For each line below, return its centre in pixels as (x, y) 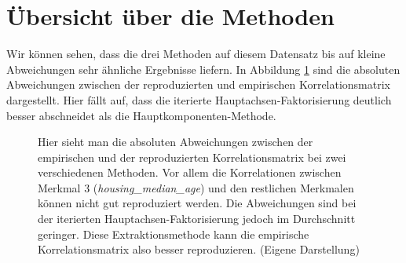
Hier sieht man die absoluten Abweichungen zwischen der (176, 142)
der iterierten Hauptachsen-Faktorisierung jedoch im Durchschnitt (197, 219)
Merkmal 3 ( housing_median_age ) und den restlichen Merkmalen (196, 187)
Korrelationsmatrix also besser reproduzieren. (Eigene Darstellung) (199, 249)
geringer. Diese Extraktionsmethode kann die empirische (174, 234)
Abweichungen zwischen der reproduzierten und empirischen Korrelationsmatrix (199, 84)
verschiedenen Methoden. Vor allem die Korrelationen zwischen (190, 172)
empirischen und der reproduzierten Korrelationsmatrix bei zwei (192, 157)
